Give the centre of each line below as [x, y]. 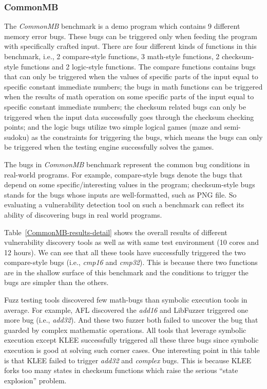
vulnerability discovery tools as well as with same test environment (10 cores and [132, 242]
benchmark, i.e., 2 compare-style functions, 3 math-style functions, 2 [112, 56]
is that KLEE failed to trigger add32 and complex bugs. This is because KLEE [128, 360]
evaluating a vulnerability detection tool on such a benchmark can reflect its [124, 205]
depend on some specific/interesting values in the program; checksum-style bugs [130, 184]
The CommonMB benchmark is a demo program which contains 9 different [122, 26]
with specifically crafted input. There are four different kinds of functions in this [130, 46]
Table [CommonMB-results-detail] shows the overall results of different [116, 232]
